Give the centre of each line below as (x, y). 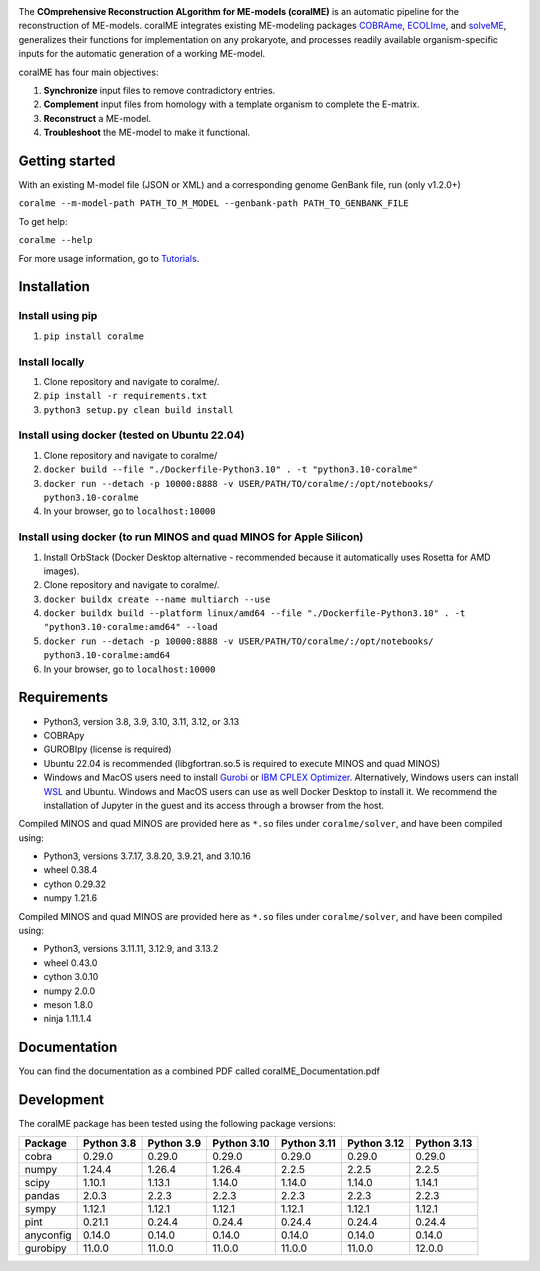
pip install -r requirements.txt (125, 396)
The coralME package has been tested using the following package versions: (177, 1124)
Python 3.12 (375, 1143)
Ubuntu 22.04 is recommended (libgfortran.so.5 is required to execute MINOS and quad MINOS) (241, 763)
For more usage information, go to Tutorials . (109, 258)
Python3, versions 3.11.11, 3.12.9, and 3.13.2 (131, 949)
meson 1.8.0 (68, 1004)
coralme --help (56, 240)
